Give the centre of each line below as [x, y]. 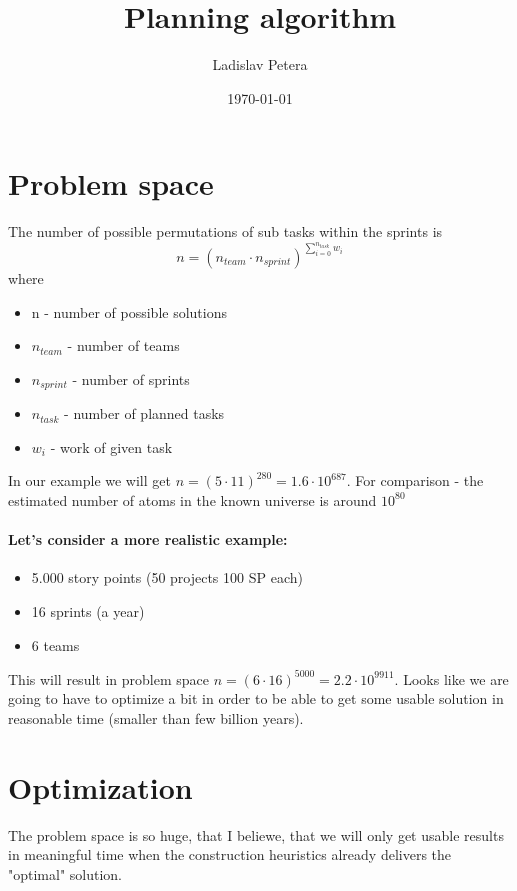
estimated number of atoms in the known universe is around [192, 499]
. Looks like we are [451, 678]
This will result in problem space [108, 678]
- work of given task [111, 446]
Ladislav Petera [260, 64]
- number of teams [123, 345]
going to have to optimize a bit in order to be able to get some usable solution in [256, 698]
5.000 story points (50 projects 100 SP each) [167, 577]
